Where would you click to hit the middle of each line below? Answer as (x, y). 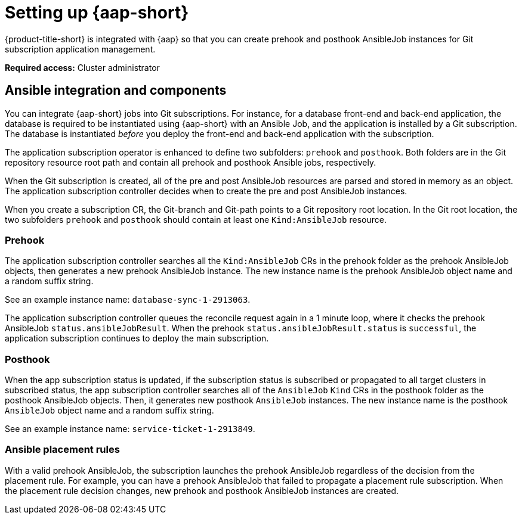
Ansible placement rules (62, 450)
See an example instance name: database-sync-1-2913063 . (128, 300)
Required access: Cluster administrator (82, 67)
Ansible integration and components (116, 91)
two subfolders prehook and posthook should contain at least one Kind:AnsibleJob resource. (196, 219)
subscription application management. (80, 49)
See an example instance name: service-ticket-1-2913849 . (130, 429)
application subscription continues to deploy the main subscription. (137, 338)
